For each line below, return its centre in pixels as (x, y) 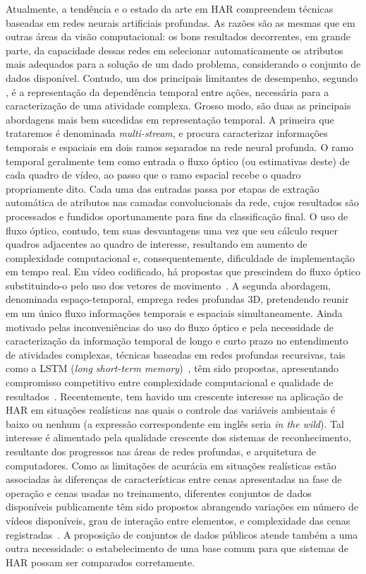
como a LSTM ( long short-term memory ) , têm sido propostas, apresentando (172, 368)
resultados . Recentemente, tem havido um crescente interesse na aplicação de (175, 396)
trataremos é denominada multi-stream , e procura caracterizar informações (167, 133)
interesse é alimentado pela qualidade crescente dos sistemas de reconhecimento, (178, 437)
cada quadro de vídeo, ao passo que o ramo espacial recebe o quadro (153, 175)
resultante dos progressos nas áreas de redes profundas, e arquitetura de (161, 451)
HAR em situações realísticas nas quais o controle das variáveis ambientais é (171, 410)
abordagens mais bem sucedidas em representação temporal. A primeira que (170, 119)
